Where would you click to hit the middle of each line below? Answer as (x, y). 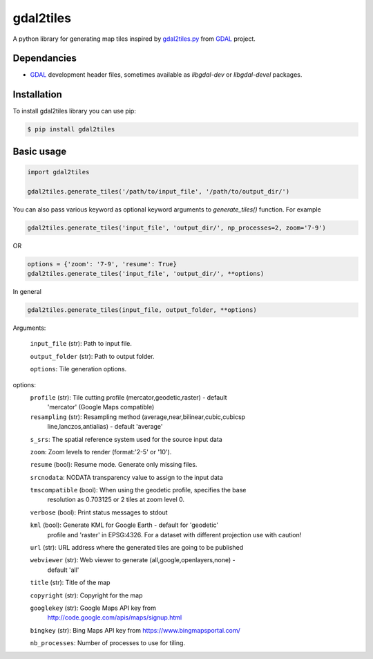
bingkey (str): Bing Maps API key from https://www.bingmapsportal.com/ (135, 630)
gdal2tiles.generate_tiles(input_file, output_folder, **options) (142, 310)
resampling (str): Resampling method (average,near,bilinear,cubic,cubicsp (137, 417)
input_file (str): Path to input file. (81, 344)
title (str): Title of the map (70, 583)
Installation (37, 94)
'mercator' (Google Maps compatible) (101, 407)
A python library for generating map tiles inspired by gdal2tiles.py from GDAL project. (134, 39)
